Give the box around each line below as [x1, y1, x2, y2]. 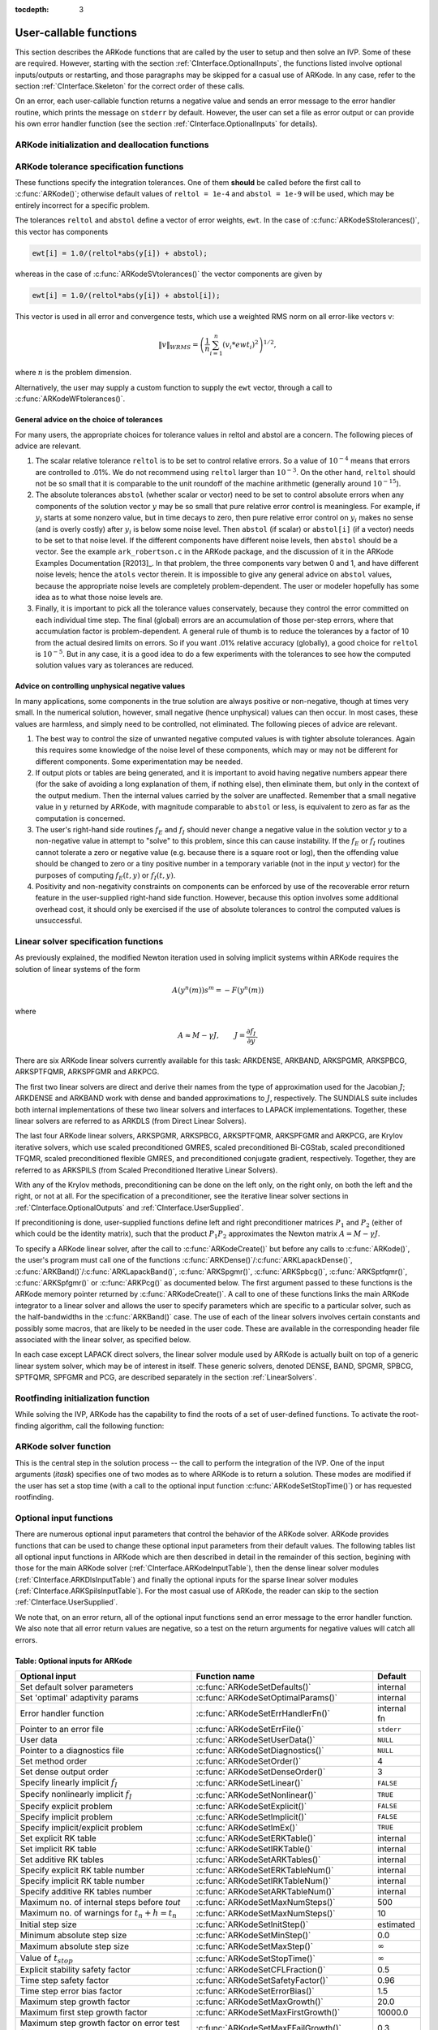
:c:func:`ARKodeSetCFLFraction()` [195, 1964, 326, 1975]
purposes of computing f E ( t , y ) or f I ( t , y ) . [35, 870, 176, 882]
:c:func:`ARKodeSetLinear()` [195, 1777, 303, 1789]
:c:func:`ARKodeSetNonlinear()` [195, 1789, 316, 1800]
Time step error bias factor [19, 1985, 122, 1997]
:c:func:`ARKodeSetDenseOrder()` [195, 1766, 326, 1777]
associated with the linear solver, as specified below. [15, 1334, 191, 1344]
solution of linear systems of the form [15, 964, 141, 974]
